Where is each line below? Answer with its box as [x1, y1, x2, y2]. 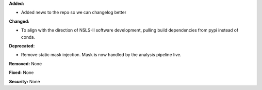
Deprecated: [9, 43, 35, 48]
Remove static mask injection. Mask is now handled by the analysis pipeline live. [21, 52, 181, 58]
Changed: [9, 18, 30, 24]
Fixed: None [9, 70, 34, 75]
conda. [21, 34, 35, 40]
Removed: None [9, 60, 42, 66]
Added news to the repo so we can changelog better [21, 10, 127, 15]
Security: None [9, 78, 40, 84]
